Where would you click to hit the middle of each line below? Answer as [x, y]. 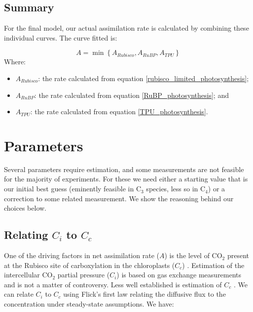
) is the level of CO [193, 255]
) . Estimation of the [213, 265]
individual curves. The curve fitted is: [61, 37]
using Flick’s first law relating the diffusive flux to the [145, 294]
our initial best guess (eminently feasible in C [73, 189]
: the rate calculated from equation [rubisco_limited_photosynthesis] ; [144, 78]
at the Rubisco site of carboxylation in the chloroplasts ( [90, 265]
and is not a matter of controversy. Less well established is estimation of [113, 284]
